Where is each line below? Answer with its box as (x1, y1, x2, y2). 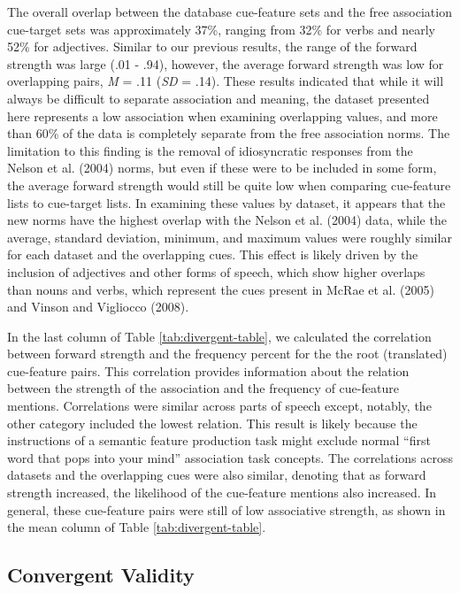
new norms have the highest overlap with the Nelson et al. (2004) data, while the (7, 211, 447, 229)
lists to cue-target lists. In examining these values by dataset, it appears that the (7, 193, 446, 212)
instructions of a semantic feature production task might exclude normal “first (7, 431, 431, 450)
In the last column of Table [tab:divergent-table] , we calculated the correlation (7, 327, 432, 345)
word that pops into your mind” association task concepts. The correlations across (7, 448, 454, 466)
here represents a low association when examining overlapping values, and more (7, 106, 438, 125)
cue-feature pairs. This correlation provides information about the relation (7, 361, 410, 380)
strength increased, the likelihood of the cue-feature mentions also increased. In (7, 483, 437, 502)
